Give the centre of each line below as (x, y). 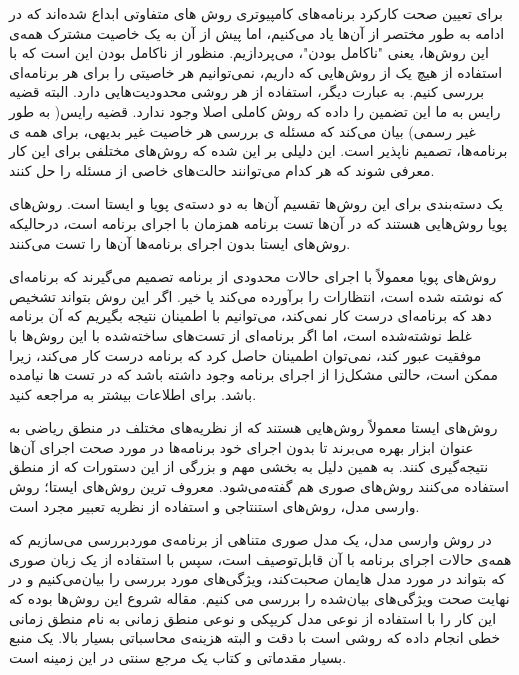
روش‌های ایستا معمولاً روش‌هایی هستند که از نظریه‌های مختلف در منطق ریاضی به (253, 427)
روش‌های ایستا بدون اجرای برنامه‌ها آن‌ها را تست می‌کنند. (180, 242)
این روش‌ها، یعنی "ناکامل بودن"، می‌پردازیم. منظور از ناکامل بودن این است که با (249, 52)
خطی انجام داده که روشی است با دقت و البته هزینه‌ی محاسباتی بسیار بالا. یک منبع (255, 637)
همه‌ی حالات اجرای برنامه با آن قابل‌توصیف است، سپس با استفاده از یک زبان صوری (260, 558)
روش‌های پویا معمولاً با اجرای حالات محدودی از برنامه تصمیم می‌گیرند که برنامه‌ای (253, 276)
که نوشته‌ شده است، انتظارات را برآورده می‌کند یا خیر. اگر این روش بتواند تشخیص (256, 295)
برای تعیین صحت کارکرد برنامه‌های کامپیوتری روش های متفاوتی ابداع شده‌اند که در (256, 13)
